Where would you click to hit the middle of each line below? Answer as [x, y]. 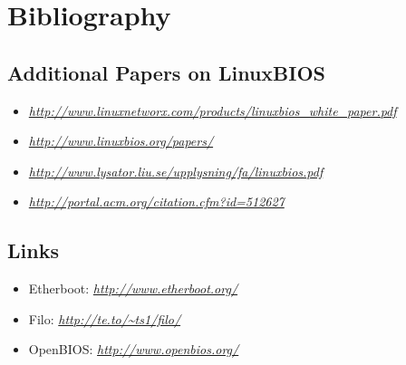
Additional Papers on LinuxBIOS [167, 72]
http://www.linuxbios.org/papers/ [121, 141]
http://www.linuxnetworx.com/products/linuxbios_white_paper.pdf [213, 110]
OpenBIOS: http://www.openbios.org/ [134, 349]
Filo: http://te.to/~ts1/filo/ [105, 318]
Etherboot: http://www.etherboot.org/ [133, 288]
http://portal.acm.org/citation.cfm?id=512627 [156, 202]
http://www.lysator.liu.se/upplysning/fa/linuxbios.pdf [176, 171]
